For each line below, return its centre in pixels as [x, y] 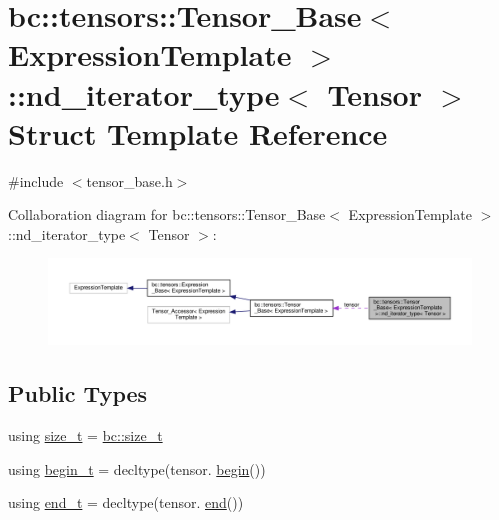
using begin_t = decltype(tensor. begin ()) [137, 468]
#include [36, 180]
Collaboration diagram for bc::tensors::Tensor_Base [167, 214]
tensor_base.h [129, 180]
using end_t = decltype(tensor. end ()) [126, 502]
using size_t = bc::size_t [85, 435]
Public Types [78, 393]
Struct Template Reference [198, 132]
